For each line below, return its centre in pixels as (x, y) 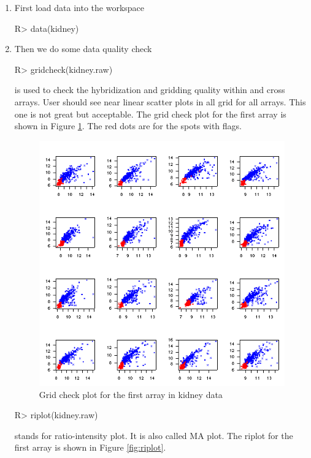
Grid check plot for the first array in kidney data (131, 394)
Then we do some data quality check (83, 49)
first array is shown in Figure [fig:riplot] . (90, 447)
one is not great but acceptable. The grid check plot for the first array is (150, 114)
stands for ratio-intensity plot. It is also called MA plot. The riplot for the (154, 435)
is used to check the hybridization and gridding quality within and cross (150, 90)
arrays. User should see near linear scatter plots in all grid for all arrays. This (160, 101)
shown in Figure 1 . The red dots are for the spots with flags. (128, 126)
